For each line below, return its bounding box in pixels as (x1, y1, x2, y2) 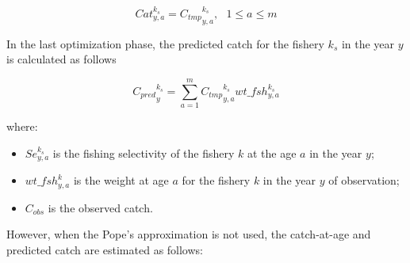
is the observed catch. (48, 199, 153, 215)
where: (6, 118, 38, 135)
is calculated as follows (6, 51, 117, 67)
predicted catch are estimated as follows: (6, 241, 203, 257)
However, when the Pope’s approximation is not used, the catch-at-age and (6, 226, 371, 242)
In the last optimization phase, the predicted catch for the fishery (6, 35, 324, 51)
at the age (247, 144, 297, 161)
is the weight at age (73, 172, 169, 189)
